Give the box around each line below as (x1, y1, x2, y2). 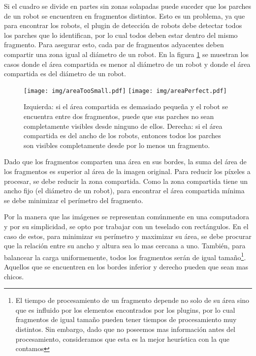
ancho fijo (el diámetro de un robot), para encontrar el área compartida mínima (4, 185, 245, 196)
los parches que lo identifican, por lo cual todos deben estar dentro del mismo (4, 30, 238, 40)
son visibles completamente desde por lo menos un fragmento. (24, 140, 210, 150)
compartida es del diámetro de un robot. (4, 68, 126, 79)
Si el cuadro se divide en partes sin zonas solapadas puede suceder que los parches (4, 1, 252, 11)
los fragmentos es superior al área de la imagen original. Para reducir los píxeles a (4, 166, 251, 176)
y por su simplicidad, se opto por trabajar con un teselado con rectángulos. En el (4, 221, 249, 231)
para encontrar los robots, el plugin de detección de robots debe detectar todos (4, 20, 242, 30)
